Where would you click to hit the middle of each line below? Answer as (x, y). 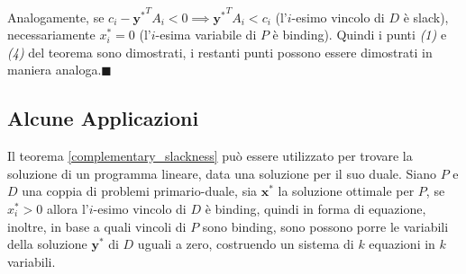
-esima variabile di (206, 35)
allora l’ (68, 208)
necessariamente (51, 35)
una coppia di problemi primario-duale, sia (140, 191)
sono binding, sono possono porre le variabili (325, 226)
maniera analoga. (55, 70)
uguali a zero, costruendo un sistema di (246, 244)
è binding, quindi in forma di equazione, (315, 208)
